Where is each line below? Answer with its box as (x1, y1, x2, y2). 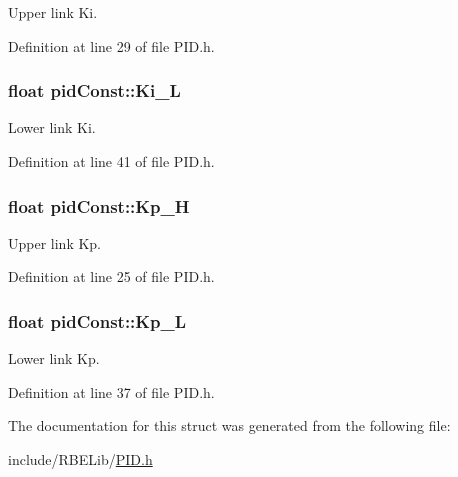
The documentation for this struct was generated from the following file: (8, 415, 451, 436)
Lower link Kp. (8, 348, 100, 369)
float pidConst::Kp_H (8, 193, 190, 218)
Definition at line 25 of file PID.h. (8, 266, 215, 287)
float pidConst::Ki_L (8, 78, 181, 103)
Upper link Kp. (8, 232, 102, 253)
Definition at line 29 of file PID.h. (8, 35, 215, 56)
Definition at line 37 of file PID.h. (8, 381, 215, 402)
